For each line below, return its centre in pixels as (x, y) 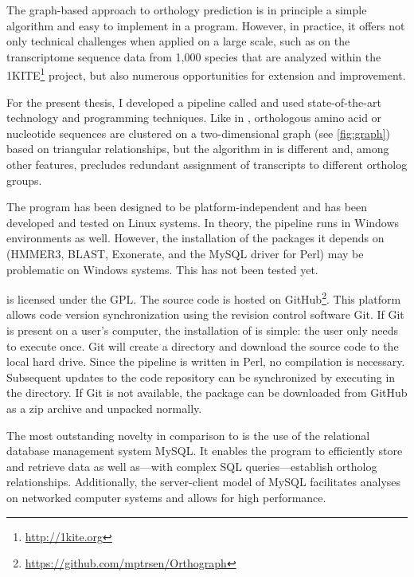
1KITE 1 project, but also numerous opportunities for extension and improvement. (206, 74)
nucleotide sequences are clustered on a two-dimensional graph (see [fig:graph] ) (198, 133)
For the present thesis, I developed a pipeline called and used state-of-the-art (194, 102)
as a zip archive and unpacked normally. (104, 408)
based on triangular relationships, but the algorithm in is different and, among (198, 149)
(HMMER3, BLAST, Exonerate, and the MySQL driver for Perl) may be (185, 253)
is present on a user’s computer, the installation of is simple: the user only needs (202, 330)
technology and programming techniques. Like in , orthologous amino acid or (194, 118)
